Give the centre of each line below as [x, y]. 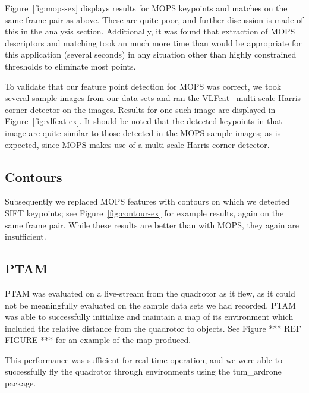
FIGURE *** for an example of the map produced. [98, 340]
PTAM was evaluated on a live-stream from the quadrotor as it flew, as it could [150, 293]
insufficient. [26, 236]
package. [21, 383]
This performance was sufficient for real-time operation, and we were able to [144, 359]
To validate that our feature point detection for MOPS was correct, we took [143, 86]
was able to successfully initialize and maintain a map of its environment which [149, 317]
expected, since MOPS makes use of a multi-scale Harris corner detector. [137, 144]
